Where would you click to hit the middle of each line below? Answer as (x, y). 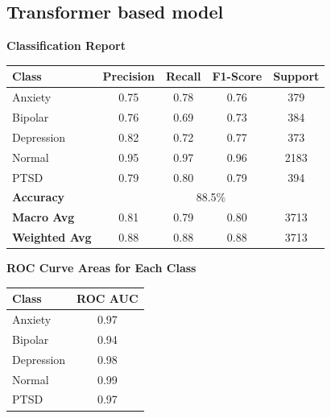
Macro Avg (43, 217)
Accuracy (39, 197)
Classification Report (66, 46)
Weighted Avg (52, 237)
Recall (184, 76)
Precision (129, 76)
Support (296, 76)
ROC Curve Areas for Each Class (101, 268)
